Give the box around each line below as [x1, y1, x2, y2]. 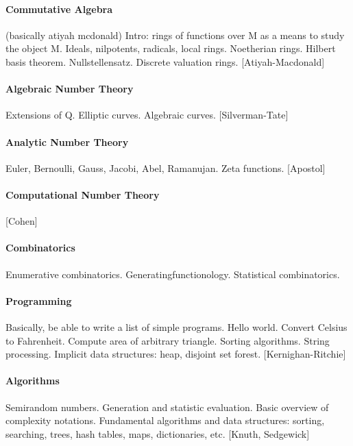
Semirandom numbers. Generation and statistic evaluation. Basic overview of [5, 399, 329, 414]
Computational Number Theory [5, 187, 160, 201]
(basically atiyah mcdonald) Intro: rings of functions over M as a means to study [5, 27, 345, 42]
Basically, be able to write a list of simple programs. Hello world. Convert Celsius [5, 319, 348, 334]
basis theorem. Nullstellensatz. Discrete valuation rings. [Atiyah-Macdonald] [5, 54, 325, 69]
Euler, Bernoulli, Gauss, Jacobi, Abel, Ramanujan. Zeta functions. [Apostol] [5, 160, 326, 175]
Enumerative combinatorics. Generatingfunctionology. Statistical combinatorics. [5, 267, 340, 281]
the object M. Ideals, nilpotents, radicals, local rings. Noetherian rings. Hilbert [5, 41, 336, 55]
